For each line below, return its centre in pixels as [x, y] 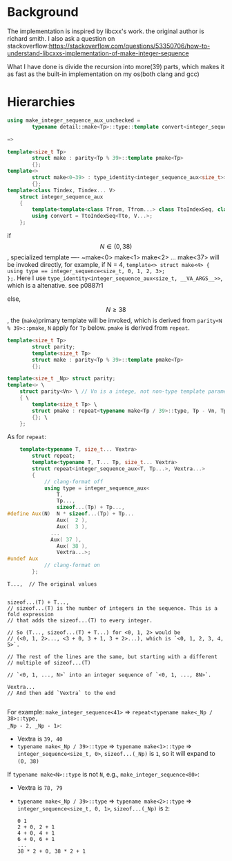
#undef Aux [23, 559]
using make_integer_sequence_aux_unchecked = [74, 120]
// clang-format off [74, 481]
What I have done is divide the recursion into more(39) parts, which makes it [116, 66]
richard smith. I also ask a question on [61, 38]
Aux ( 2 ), [72, 520]
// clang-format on [72, 565]
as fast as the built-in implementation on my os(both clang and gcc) [104, 74]
